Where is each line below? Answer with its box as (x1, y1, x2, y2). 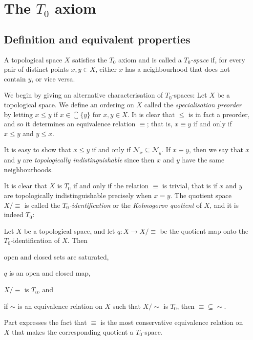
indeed (4, 209, 23, 220)
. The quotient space (170, 190, 232, 200)
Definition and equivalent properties (4, 31, 190, 46)
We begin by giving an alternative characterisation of (4, 90, 163, 100)
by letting (4, 109, 33, 119)
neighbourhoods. (4, 164, 53, 174)
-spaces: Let (171, 90, 207, 100)
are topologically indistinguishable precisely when (4, 190, 152, 200)
